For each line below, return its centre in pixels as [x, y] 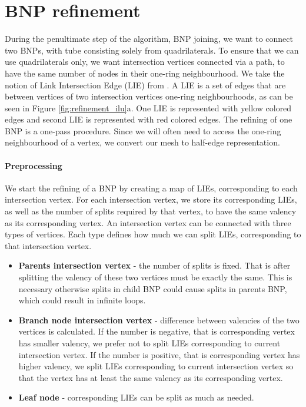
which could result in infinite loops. [82, 300]
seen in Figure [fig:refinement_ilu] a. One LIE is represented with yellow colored [148, 107]
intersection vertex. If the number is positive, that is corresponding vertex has [159, 354]
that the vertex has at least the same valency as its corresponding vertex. [151, 377]
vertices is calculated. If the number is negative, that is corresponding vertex [157, 331]
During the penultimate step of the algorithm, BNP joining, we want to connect [149, 39]
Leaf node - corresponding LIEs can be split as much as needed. [136, 397]
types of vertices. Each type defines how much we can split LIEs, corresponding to [153, 234]
